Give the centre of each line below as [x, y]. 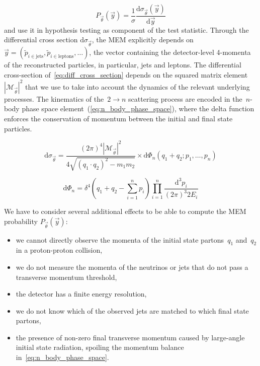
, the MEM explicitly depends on [143, 40]
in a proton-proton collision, [59, 250]
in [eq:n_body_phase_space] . [62, 357]
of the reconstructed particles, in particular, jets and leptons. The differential [123, 65]
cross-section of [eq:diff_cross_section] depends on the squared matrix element [126, 74]
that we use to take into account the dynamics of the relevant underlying [137, 86]
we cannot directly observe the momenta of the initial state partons [120, 239]
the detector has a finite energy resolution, [81, 294]
